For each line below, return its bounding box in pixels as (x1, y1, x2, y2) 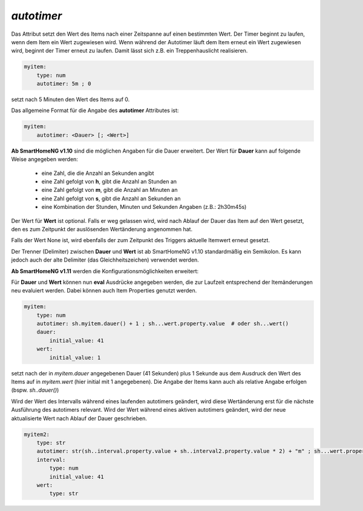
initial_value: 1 (49, 354, 101, 361)
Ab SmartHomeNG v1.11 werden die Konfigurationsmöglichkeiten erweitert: (11, 267, 199, 275)
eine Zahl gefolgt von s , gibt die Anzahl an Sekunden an (41, 194, 181, 202)
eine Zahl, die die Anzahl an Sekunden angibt (41, 170, 154, 177)
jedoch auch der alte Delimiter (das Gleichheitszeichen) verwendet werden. (11, 256, 199, 263)
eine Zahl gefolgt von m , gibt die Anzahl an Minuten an (41, 186, 178, 194)
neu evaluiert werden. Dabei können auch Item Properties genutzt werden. (11, 287, 197, 294)
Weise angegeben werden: (11, 156, 79, 163)
